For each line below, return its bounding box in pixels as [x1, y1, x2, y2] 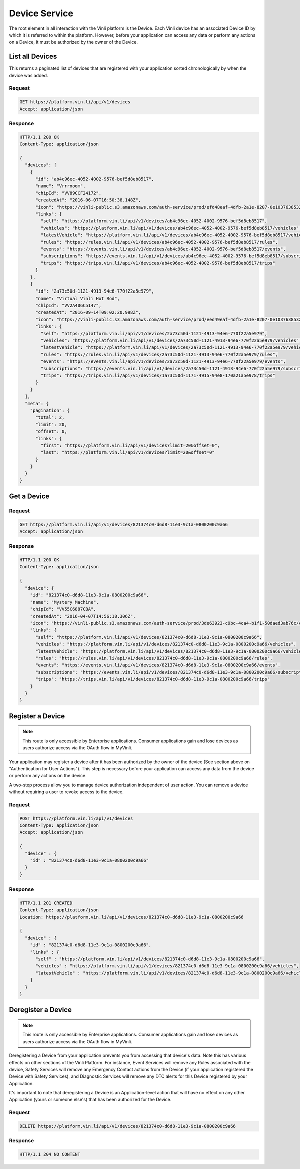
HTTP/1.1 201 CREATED [19, 900, 73, 906]
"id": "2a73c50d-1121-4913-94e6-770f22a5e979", [35, 288, 154, 294]
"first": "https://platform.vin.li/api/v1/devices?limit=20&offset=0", [40, 442, 220, 448]
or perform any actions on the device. [9, 773, 87, 779]
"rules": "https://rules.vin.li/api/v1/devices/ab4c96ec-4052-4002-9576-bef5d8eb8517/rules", [40, 239, 278, 245]
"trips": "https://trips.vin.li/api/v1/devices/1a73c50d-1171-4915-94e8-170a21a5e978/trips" [40, 372, 276, 378]
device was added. [9, 72, 48, 78]
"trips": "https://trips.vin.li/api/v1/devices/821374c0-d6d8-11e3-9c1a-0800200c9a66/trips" [35, 676, 270, 682]
